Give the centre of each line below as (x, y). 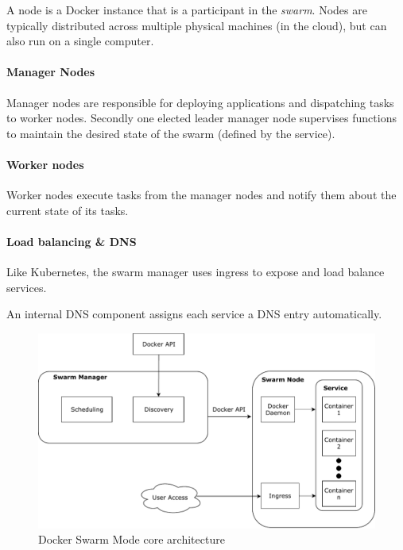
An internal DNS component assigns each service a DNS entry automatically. (194, 314)
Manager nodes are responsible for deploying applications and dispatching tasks (200, 102)
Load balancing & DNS (72, 241)
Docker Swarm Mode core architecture (132, 539)
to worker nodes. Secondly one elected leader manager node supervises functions (201, 118)
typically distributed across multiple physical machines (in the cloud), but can (197, 25)
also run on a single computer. (80, 41)
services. (27, 287)
